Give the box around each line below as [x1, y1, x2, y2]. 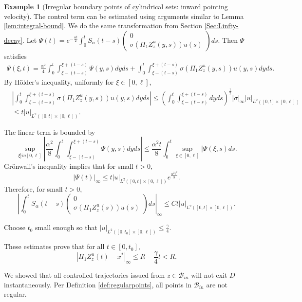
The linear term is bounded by [4, 126, 95, 137]
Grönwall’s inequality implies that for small [4, 161, 133, 171]
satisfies [4, 51, 27, 61]
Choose [4, 222, 26, 232]
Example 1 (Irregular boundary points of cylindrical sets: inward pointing [4, 1, 228, 11]
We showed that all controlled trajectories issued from [4, 269, 165, 280]
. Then [218, 35, 238, 45]
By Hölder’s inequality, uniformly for [4, 76, 114, 87]
